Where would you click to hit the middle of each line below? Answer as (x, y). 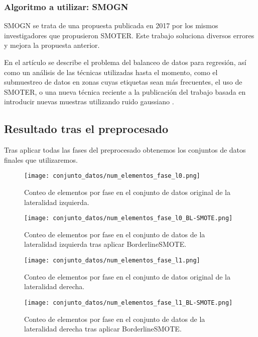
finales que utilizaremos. (41, 159)
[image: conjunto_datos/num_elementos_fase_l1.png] (112, 261)
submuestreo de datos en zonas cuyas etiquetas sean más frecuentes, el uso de (123, 82)
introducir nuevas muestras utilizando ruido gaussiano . (89, 102)
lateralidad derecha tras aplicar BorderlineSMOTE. (103, 329)
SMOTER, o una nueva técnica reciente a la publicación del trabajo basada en (125, 91)
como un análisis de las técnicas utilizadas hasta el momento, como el (111, 72)
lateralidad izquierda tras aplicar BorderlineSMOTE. (105, 244)
